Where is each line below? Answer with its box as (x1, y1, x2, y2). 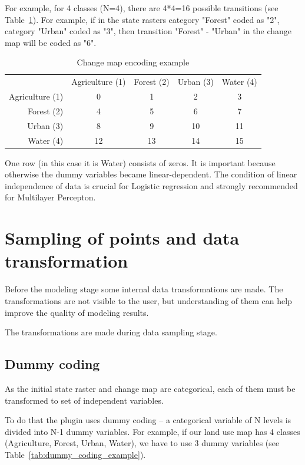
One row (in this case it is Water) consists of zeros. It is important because (5, 156, 276, 169)
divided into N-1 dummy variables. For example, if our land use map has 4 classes (5, 425, 300, 437)
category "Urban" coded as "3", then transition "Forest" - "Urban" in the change (5, 25, 292, 37)
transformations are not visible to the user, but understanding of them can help (5, 294, 292, 306)
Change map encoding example (77, 56, 190, 68)
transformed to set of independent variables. (5, 394, 164, 406)
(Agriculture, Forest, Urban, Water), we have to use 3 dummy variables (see (5, 437, 280, 449)
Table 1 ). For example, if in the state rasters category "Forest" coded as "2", (5, 13, 280, 25)
